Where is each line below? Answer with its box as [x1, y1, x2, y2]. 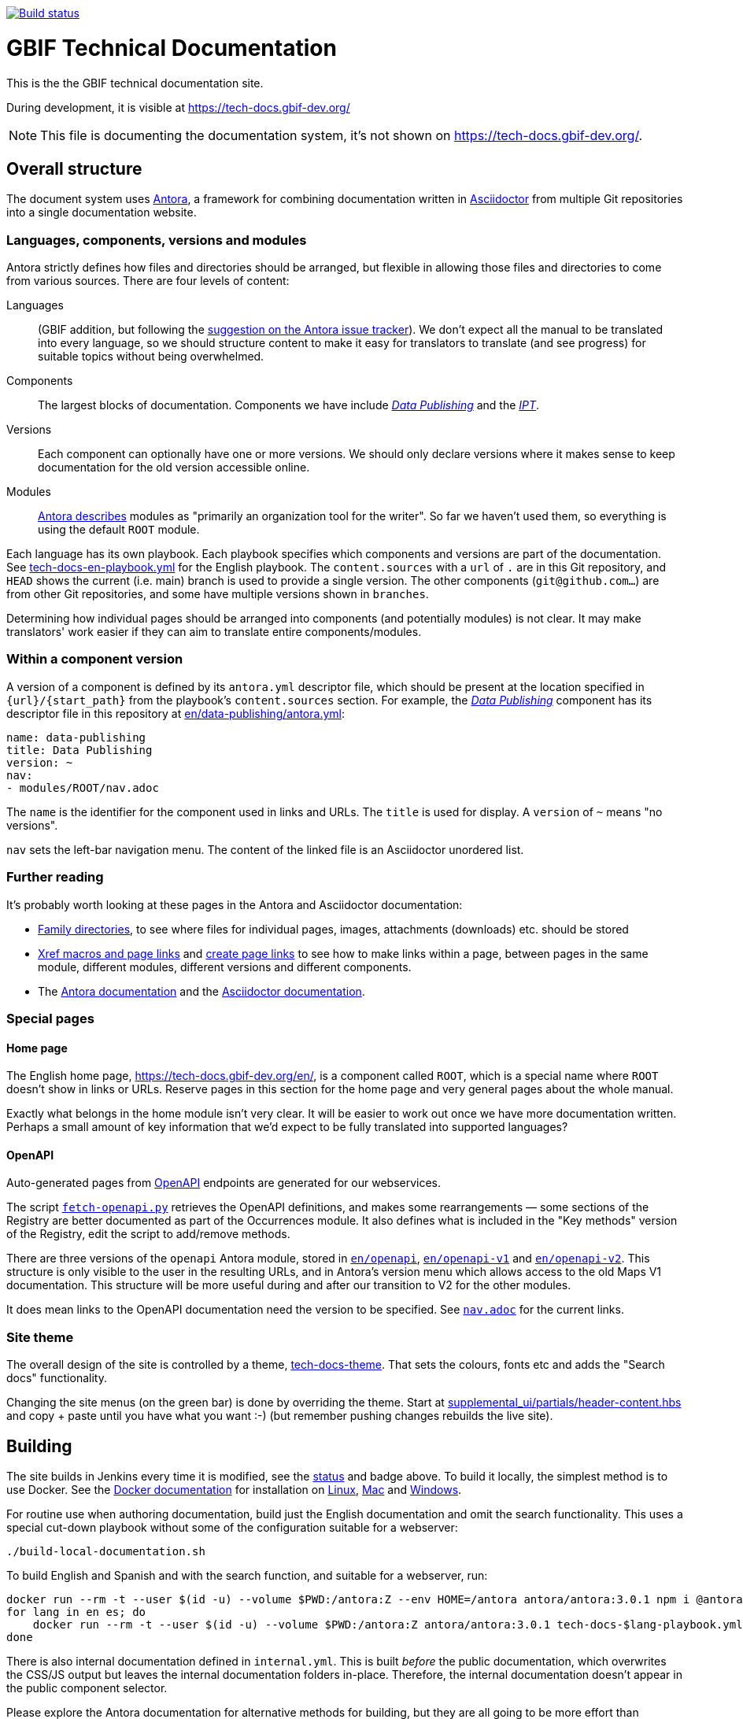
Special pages [6, 1010, 94, 1026]
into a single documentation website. [6, 205, 197, 220]
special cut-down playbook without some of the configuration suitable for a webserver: [6, 1521, 458, 1534]
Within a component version [6, 651, 183, 667]
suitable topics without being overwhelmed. [38, 349, 264, 364]
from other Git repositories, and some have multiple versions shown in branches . [6, 587, 429, 601]
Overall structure [6, 158, 142, 179]
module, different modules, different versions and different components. [38, 959, 412, 974]
